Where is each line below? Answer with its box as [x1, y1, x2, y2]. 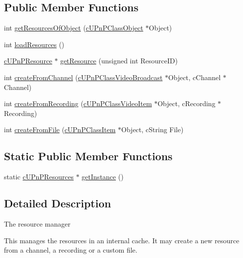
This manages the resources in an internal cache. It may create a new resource [4, 235, 240, 245]
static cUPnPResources [4, 172, 74, 182]
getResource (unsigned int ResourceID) [60, 56, 178, 66]
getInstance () [81, 172, 124, 182]
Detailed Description [4, 196, 111, 211]
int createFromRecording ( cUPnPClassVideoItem [4, 98, 152, 109]
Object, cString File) [121, 124, 184, 135]
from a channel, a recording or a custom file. [4, 245, 137, 255]
